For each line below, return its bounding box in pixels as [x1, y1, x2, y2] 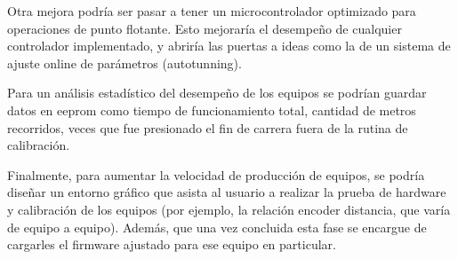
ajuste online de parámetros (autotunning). [7, 53, 242, 72]
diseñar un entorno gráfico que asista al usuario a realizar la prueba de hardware [7, 183, 446, 201]
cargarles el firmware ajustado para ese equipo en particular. [7, 235, 336, 254]
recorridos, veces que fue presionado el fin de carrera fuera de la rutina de [7, 118, 408, 137]
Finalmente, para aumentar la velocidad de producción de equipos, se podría [7, 165, 425, 184]
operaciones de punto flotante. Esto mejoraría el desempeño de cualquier [7, 19, 402, 37]
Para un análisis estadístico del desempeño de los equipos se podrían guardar [7, 83, 427, 102]
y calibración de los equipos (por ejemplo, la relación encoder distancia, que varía [7, 200, 451, 218]
